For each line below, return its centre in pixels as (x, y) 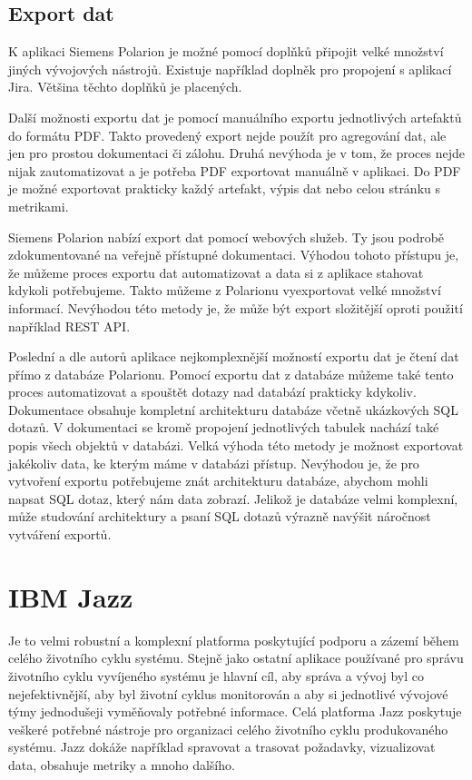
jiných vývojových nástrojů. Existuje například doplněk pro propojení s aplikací (230, 69)
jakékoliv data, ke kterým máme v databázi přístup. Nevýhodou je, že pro (214, 463)
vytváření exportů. (60, 534)
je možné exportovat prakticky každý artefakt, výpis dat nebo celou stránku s (225, 188)
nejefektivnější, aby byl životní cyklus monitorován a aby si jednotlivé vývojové (228, 693)
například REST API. (69, 326)
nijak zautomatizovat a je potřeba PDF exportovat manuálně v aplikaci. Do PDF (235, 170)
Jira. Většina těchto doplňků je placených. (125, 87)
